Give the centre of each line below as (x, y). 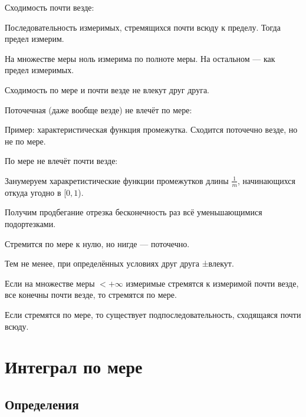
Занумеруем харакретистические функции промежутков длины (117, 180)
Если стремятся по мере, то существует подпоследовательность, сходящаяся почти (153, 314)
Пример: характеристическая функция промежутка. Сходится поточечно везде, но (151, 129)
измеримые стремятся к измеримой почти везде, (212, 283)
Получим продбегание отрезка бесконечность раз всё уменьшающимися (134, 212)
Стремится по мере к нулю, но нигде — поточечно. (97, 243)
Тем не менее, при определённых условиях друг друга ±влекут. (119, 263)
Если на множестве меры (50, 283)
